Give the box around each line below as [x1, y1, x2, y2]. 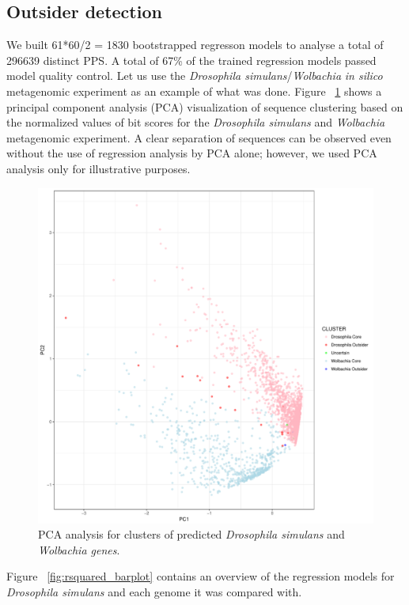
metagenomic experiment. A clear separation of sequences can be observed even [6, 129, 392, 146]
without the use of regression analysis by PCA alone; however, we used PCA [6, 145, 377, 161]
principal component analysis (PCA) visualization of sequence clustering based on [6, 98, 403, 115]
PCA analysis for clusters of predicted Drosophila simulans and [38, 526, 345, 543]
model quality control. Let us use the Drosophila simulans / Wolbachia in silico [6, 67, 383, 84]
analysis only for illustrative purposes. [6, 160, 191, 176]
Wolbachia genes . [38, 541, 120, 558]
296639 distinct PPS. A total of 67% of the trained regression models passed [6, 51, 377, 68]
